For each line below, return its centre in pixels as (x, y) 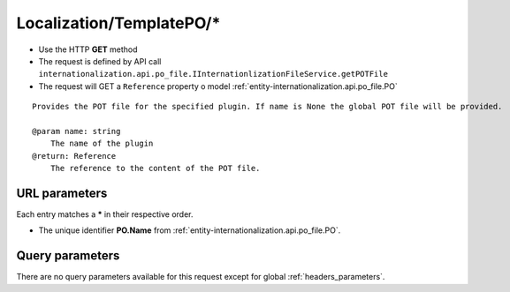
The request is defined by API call (100, 61)
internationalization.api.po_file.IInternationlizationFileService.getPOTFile (213, 74)
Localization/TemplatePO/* (118, 23)
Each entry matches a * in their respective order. (105, 214)
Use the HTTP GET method (88, 49)
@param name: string (76, 131)
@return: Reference (74, 156)
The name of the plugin (102, 144)
